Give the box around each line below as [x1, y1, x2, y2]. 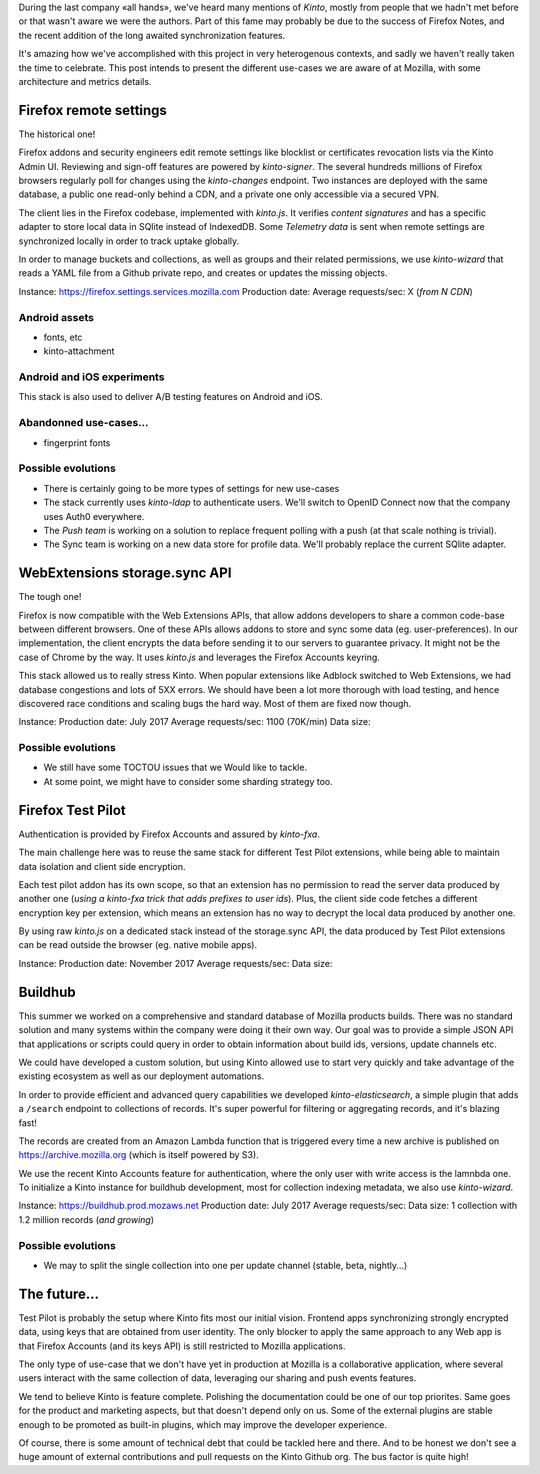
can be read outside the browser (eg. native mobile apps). [18, 939, 258, 951]
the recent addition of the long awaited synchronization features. [18, 29, 286, 41]
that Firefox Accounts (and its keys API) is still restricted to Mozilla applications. [18, 1340, 346, 1352]
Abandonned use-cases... [18, 416, 149, 430]
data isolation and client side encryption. [18, 860, 186, 872]
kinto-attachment [43, 345, 115, 357]
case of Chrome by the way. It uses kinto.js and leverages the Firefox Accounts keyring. [18, 651, 380, 663]
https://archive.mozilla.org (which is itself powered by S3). [18, 1149, 259, 1161]
